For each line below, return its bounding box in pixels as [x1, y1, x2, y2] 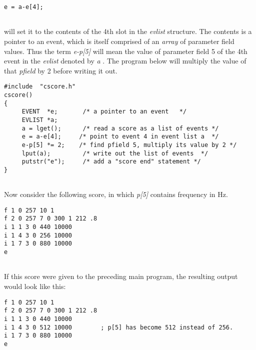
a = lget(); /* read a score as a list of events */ [21, 124, 219, 132]
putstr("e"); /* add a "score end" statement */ [21, 158, 201, 165]
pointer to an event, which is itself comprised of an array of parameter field [4, 35, 234, 46]
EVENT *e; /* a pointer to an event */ [21, 108, 187, 115]
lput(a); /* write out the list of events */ [21, 149, 208, 157]
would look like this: [4, 280, 66, 291]
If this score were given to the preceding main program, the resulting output [4, 271, 238, 281]
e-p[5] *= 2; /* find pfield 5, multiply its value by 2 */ [21, 141, 237, 148]
